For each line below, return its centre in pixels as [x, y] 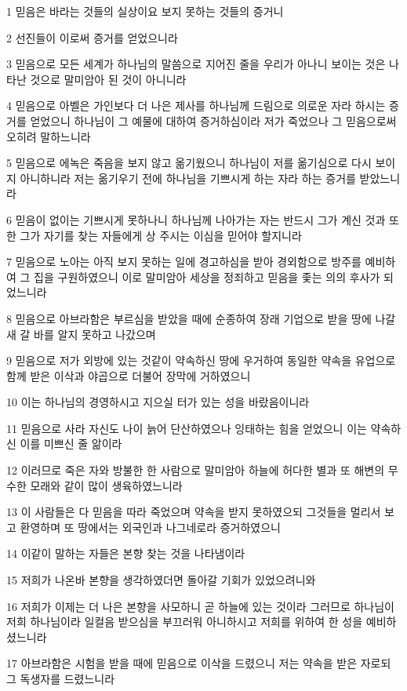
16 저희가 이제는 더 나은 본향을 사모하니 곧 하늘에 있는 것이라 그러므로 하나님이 [200, 606]
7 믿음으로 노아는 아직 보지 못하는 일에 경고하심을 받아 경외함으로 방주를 [184, 262]
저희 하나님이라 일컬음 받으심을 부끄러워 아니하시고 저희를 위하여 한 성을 [185, 622]
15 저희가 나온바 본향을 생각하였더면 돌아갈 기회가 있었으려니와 [161, 580]
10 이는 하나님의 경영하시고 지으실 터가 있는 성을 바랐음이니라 [158, 402]
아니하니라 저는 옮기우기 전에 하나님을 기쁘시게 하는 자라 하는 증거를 [188, 178]
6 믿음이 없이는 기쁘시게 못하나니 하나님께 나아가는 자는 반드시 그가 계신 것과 [196, 219]
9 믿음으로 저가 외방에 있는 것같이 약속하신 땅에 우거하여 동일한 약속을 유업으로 [201, 360]
